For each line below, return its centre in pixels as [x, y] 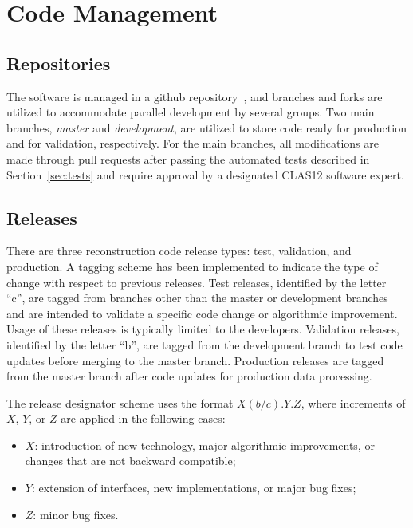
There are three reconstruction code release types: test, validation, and [179, 251]
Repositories [59, 63]
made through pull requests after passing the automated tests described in [188, 158]
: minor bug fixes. [76, 514]
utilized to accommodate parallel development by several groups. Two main [191, 112]
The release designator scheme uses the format [120, 402]
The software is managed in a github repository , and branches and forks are [195, 96]
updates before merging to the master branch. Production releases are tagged [195, 360]
